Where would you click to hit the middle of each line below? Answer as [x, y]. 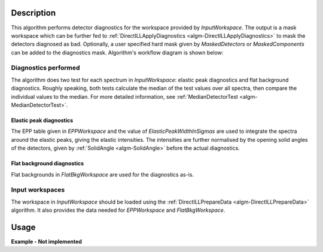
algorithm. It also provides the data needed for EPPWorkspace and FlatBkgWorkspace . [118, 210]
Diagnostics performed [45, 68]
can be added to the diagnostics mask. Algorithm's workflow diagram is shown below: [117, 52]
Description [33, 13]
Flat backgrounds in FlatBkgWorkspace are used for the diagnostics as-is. [103, 174]
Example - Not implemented [46, 242]
